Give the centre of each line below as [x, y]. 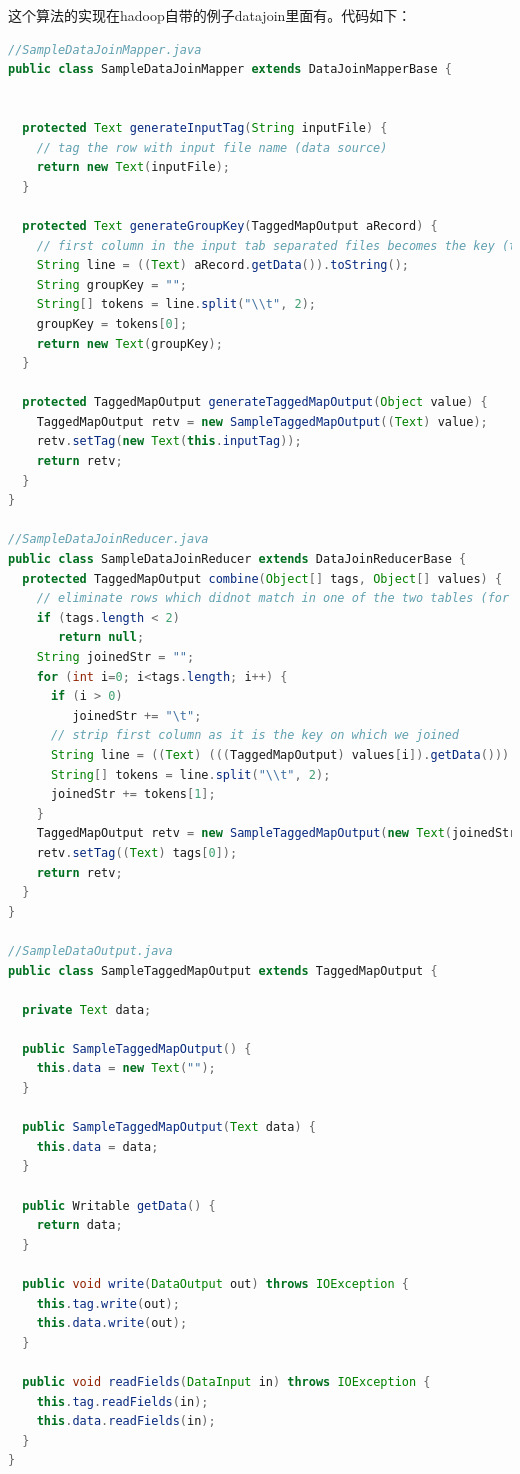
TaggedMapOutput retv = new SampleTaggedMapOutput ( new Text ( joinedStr [276, 833]
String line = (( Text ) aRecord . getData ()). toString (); [223, 265]
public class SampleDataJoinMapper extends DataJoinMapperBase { [230, 69]
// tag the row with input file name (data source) [212, 147]
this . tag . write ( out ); [108, 1303]
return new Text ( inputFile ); [133, 167]
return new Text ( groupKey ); [129, 343]
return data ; [79, 1225]
